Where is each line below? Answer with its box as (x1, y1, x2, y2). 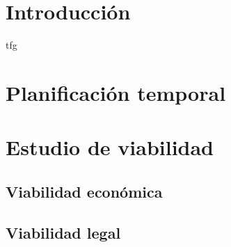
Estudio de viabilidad (6, 133, 214, 161)
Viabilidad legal (6, 221, 121, 243)
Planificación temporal (6, 78, 226, 106)
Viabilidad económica (6, 180, 163, 202)
